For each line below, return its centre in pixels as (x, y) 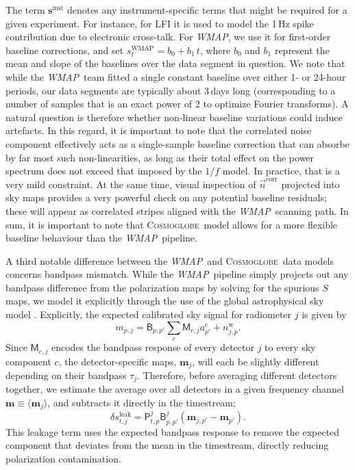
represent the (302, 50)
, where (215, 50)
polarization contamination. (63, 458)
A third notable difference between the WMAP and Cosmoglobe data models (170, 260)
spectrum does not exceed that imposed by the (104, 171)
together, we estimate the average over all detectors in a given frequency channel (175, 389)
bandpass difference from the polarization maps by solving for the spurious (162, 287)
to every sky (290, 347)
